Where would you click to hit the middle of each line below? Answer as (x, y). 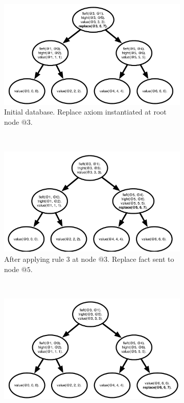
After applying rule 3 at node (50, 259)
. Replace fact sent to (141, 259)
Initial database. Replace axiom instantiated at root (85, 112)
